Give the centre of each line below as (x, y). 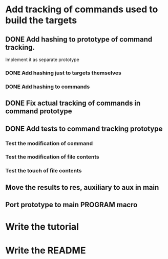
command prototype (39, 111)
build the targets (41, 20)
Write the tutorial (42, 227)
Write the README (46, 250)
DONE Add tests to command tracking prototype (84, 128)
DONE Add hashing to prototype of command (79, 39)
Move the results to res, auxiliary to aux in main (82, 187)
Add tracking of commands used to (82, 9)
